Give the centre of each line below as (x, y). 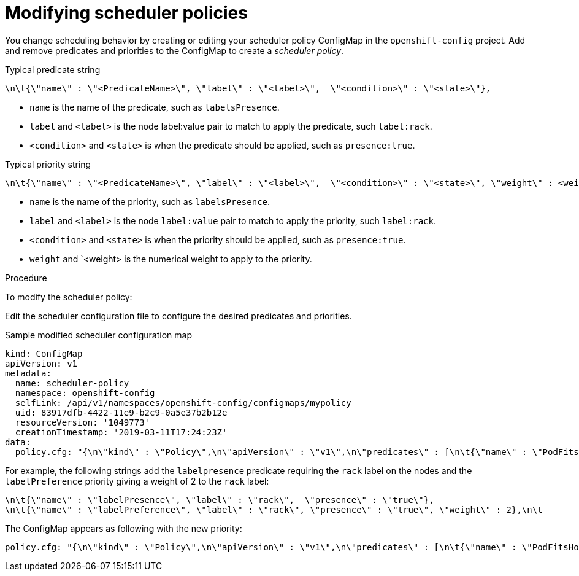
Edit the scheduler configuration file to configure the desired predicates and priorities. (178, 316)
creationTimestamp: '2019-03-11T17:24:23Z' (121, 432)
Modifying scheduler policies (126, 13)
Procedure (26, 278)
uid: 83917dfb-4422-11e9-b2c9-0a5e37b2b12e (121, 412)
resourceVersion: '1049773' (82, 422)
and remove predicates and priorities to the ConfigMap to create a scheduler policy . (174, 50)
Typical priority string (48, 164)
